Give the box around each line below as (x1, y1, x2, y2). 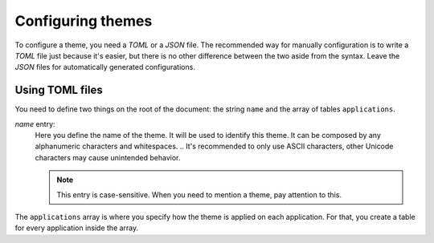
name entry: (14, 119, 55, 128)
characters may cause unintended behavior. (35, 152, 181, 162)
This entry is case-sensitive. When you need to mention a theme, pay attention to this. (56, 189, 342, 200)
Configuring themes (14, 12, 153, 30)
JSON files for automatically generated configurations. (14, 63, 196, 72)
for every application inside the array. (14, 223, 139, 233)
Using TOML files (14, 83, 104, 97)
